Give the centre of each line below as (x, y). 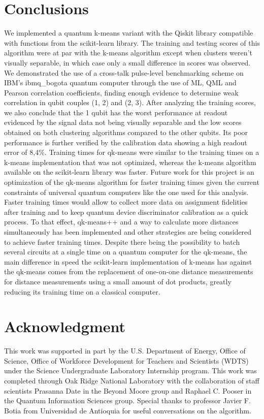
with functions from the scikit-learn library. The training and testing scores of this (132, 42)
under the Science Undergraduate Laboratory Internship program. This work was (130, 370)
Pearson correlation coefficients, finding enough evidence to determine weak (121, 92)
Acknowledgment (65, 326)
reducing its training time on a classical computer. (82, 291)
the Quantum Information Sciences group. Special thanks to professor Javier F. (127, 400)
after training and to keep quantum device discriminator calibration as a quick (126, 212)
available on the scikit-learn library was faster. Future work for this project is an (129, 172)
